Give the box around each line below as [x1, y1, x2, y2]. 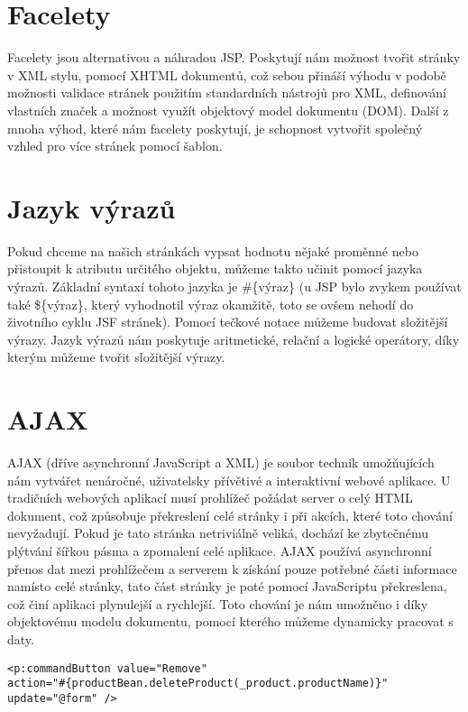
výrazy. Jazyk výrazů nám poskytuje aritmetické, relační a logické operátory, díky [7, 329, 460, 348]
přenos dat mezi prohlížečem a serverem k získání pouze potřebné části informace [7, 559, 457, 578]
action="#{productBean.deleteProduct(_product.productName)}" [7, 677, 389, 690]
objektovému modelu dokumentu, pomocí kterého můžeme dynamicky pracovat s [7, 612, 454, 631]
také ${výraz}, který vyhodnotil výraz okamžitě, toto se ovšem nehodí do [7, 294, 414, 313]
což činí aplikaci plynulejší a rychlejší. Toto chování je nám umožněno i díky [7, 594, 428, 613]
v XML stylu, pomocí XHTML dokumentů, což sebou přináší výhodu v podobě [7, 65, 446, 84]
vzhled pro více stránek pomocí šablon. [7, 136, 223, 155]
